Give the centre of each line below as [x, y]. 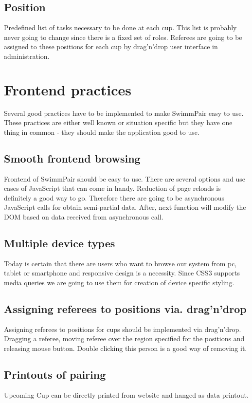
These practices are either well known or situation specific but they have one [118, 122]
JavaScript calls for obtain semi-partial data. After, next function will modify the [125, 207]
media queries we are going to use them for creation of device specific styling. [119, 283]
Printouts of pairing [55, 375]
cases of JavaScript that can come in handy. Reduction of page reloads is [112, 188]
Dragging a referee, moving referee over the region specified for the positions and [124, 339]
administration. [27, 56]
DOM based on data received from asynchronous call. [84, 217]
